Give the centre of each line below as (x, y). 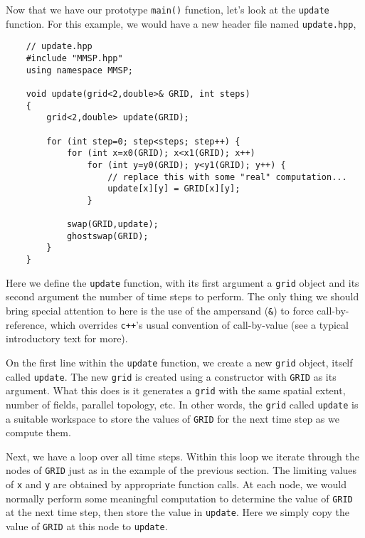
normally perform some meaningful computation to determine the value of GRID (179, 498)
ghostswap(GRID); (107, 236)
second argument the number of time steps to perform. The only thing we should (182, 296)
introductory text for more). (67, 338)
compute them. (38, 432)
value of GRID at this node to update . (87, 526)
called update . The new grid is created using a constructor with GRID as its (171, 376)
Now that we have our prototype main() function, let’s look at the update (168, 9)
